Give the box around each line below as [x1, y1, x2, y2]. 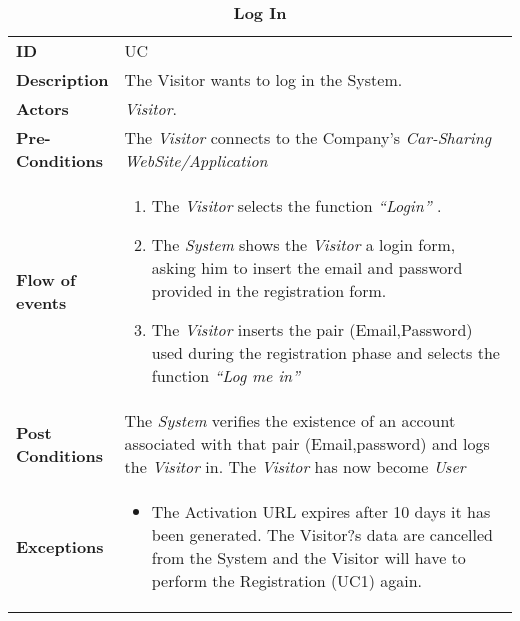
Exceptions [16, 534, 104, 558]
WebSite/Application [124, 149, 268, 172]
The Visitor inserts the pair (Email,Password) [151, 318, 473, 341]
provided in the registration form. [151, 279, 387, 302]
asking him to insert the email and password [151, 256, 463, 279]
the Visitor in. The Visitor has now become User [124, 455, 466, 478]
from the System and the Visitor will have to [151, 546, 466, 569]
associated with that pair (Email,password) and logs [124, 432, 490, 455]
